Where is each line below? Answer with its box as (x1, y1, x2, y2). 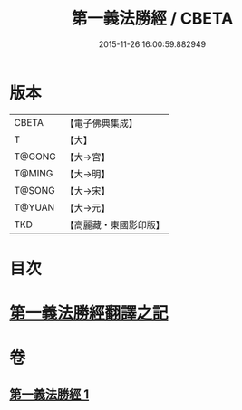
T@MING (14, 167, 53, 179)
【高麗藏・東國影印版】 (64, 218, 165, 231)
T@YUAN (14, 201, 55, 214)
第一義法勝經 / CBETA (71, 8, 234, 29)
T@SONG (14, 184, 56, 196)
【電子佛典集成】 (64, 117, 138, 129)
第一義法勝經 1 (9, 386, 90, 402)
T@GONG (14, 150, 56, 163)
